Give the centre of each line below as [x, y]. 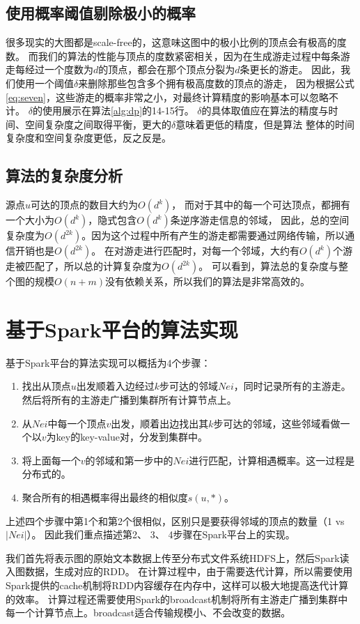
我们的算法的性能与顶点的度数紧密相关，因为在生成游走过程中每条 [189, 55]
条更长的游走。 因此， [290, 69]
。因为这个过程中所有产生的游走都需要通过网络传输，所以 [213, 235]
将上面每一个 [51, 460]
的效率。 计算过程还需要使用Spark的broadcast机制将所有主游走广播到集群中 [177, 599]
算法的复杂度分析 [64, 175]
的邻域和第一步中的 [129, 460]
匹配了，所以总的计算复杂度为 [93, 266]
